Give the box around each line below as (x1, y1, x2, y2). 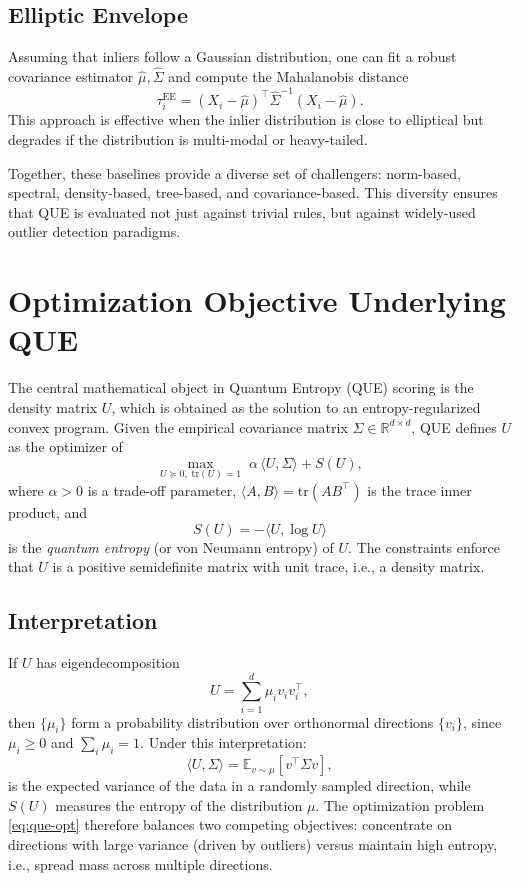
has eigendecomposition (36, 651, 180, 672)
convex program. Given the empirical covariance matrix (8, 416, 348, 437)
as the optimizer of (8, 436, 123, 457)
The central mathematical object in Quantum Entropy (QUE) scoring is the (8, 377, 474, 398)
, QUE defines (411, 416, 497, 437)
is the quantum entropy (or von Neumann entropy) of (8, 536, 334, 557)
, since (463, 711, 502, 732)
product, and (8, 501, 88, 522)
